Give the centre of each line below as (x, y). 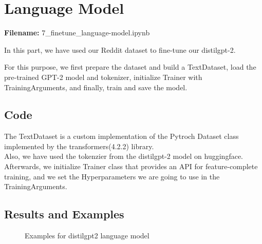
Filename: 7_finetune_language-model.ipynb (77, 33)
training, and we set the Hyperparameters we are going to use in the (112, 176)
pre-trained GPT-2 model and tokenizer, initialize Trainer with (103, 77)
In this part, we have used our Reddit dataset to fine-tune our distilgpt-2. (120, 49)
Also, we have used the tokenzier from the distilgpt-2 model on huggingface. (124, 156)
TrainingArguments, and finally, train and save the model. (96, 87)
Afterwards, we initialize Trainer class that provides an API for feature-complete (131, 166)
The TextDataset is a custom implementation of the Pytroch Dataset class (121, 136)
